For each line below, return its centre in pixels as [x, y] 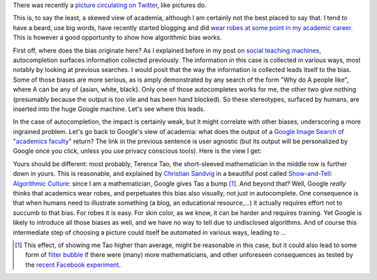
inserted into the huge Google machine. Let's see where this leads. [109, 109]
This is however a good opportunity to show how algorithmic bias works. [118, 38]
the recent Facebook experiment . [73, 265]
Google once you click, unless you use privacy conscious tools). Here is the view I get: [137, 151]
